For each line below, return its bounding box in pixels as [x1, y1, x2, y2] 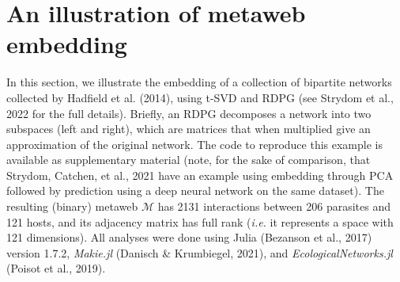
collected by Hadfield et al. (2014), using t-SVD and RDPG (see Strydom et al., [6, 89, 394, 105]
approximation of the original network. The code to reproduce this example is [6, 135, 383, 152]
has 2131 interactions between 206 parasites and [157, 198, 391, 215]
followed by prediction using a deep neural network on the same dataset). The [6, 182, 384, 199]
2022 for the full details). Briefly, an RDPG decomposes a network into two [6, 105, 372, 121]
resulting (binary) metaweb [6, 198, 138, 215]
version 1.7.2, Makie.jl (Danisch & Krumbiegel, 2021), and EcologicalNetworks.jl [6, 244, 393, 261]
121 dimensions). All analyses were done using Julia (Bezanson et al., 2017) [6, 229, 372, 246]
